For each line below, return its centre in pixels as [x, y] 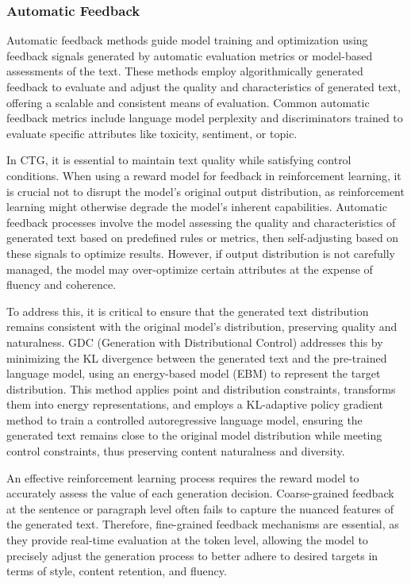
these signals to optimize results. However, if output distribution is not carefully [201, 253]
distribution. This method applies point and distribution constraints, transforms [201, 388]
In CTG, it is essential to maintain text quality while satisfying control [179, 160]
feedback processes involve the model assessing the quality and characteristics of [201, 222]
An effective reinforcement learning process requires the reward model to [183, 477]
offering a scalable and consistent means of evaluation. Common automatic [188, 102]
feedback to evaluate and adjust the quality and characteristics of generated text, [204, 86]
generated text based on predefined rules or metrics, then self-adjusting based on [203, 238]
